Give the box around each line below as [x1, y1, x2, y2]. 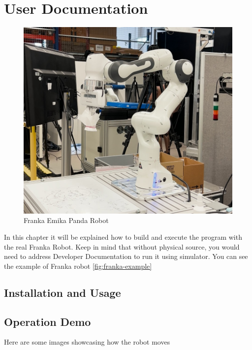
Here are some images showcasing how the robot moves [4, 337, 170, 347]
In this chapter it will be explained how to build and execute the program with [4, 232, 242, 242]
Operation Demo [4, 314, 91, 329]
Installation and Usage [4, 285, 121, 300]
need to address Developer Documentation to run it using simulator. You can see [4, 251, 248, 261]
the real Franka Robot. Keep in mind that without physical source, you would [4, 241, 240, 252]
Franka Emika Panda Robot [24, 215, 109, 225]
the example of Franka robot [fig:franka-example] [4, 260, 152, 271]
